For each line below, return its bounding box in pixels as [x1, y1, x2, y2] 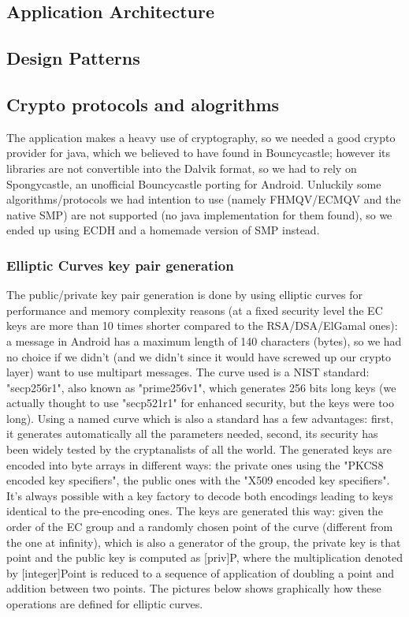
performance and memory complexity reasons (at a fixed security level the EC [6, 301, 383, 318]
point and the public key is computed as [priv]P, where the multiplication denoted [6, 549, 403, 566]
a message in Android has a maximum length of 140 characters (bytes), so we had [6, 332, 402, 349]
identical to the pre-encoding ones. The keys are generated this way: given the [6, 503, 383, 519]
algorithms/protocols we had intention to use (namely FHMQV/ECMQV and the [6, 191, 401, 208]
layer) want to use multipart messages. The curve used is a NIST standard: [6, 364, 370, 380]
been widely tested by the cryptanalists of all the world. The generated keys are [6, 441, 392, 458]
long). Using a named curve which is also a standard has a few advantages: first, [6, 409, 394, 426]
